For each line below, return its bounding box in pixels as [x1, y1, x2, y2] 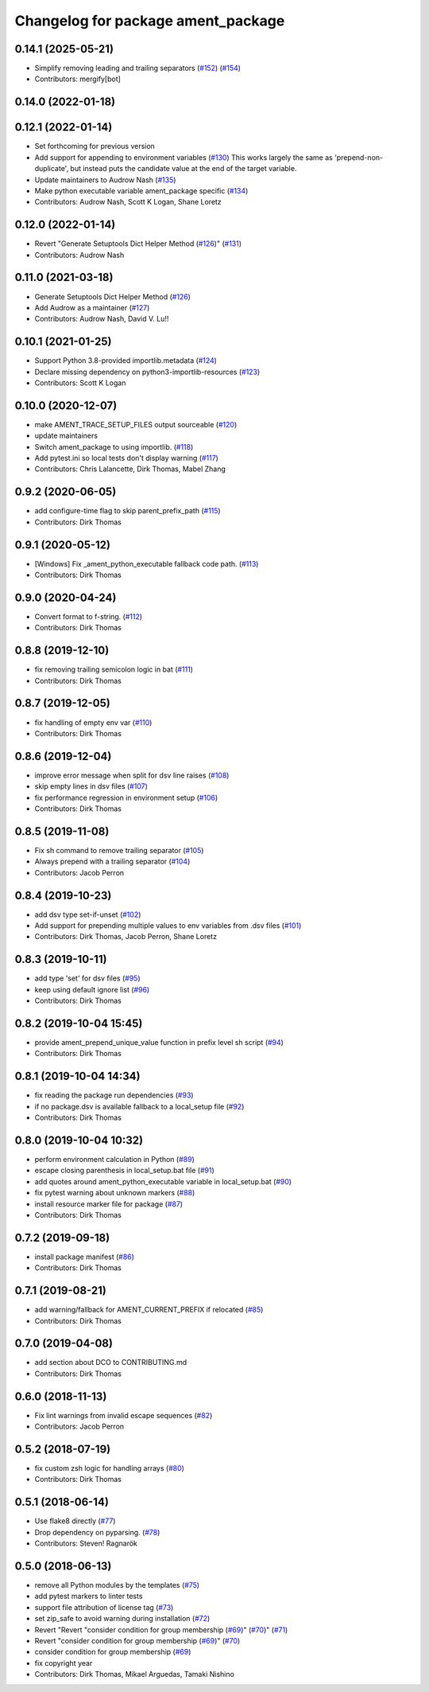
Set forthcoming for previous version [34, 142, 155, 151]
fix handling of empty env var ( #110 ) [34, 717, 153, 727]
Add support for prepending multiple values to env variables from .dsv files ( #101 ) [34, 921, 302, 930]
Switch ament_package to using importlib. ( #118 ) [34, 442, 194, 451]
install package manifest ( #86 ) [34, 1252, 135, 1261]
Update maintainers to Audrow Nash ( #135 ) [34, 175, 176, 185]
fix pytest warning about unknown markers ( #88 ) [34, 1188, 195, 1198]
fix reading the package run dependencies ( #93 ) [34, 1090, 194, 1100]
